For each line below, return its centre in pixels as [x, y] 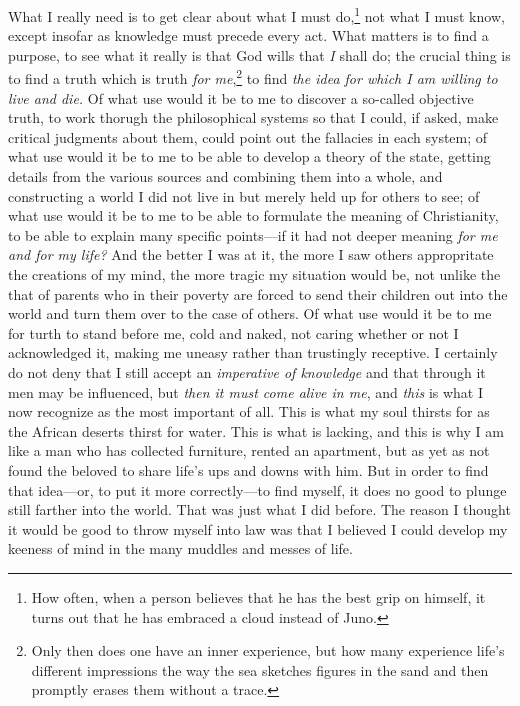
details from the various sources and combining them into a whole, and [225, 176]
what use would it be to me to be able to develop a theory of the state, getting [249, 156]
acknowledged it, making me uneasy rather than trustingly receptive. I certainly [253, 352]
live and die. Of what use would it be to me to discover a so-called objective [241, 97]
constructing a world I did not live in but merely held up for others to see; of [244, 195]
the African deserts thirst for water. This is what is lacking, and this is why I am [256, 430]
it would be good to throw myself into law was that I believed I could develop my [258, 528]
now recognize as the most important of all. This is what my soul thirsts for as [249, 411]
